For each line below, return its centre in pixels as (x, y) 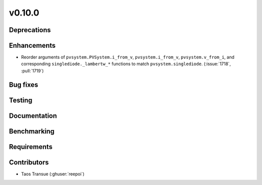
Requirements (31, 147)
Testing (21, 100)
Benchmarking (32, 131)
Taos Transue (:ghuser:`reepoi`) (53, 174)
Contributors (29, 162)
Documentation (33, 116)
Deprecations (30, 30)
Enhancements (32, 46)
